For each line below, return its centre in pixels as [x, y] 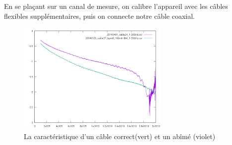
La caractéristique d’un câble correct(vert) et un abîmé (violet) [120, 136]
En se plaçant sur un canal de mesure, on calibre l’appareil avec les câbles [116, 6]
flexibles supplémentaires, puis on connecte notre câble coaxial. [99, 16]
